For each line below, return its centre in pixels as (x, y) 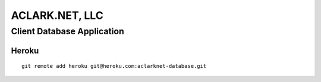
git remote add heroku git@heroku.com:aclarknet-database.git (114, 66)
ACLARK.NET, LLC (57, 15)
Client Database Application (67, 31)
